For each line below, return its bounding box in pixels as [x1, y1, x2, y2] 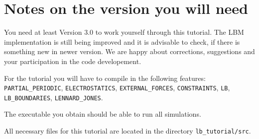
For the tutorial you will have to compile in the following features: [4, 72, 206, 83]
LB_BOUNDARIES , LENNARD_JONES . [4, 92, 103, 102]
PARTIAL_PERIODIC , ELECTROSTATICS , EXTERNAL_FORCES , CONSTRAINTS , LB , [4, 82, 230, 93]
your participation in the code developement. [4, 56, 141, 66]
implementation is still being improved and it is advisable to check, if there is [4, 36, 240, 47]
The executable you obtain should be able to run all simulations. [4, 109, 201, 119]
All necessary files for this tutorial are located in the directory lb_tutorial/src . [4, 126, 251, 136]
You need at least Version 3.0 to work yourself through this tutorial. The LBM [4, 27, 244, 37]
